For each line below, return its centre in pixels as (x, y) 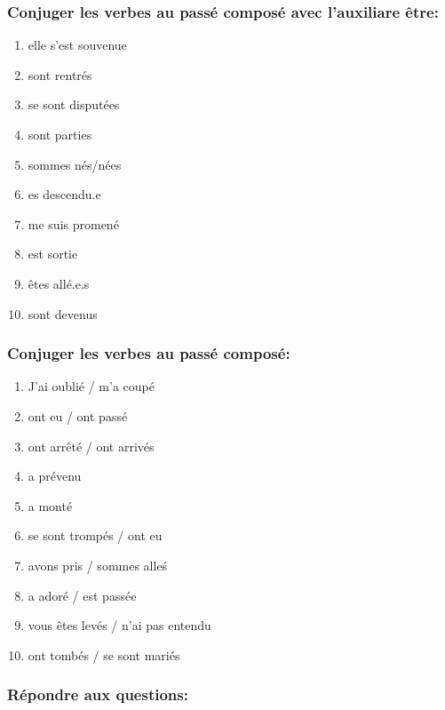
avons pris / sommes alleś (98, 565)
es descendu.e (64, 194)
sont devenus (63, 313)
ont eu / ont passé (78, 415)
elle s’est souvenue (77, 45)
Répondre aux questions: (98, 694)
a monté (50, 505)
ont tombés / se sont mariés (104, 654)
